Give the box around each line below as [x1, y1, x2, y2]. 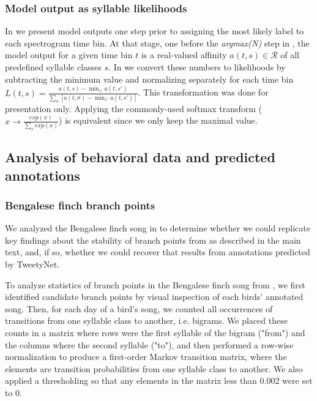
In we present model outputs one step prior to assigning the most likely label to [5, 24, 304, 37]
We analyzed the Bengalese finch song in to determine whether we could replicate [5, 222, 310, 234]
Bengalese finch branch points [5, 197, 155, 212]
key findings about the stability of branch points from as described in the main [5, 233, 301, 246]
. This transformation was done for [138, 86, 269, 99]
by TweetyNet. [5, 258, 60, 271]
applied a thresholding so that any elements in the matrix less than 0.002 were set [5, 374, 313, 387]
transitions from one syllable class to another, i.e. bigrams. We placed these [5, 314, 288, 327]
